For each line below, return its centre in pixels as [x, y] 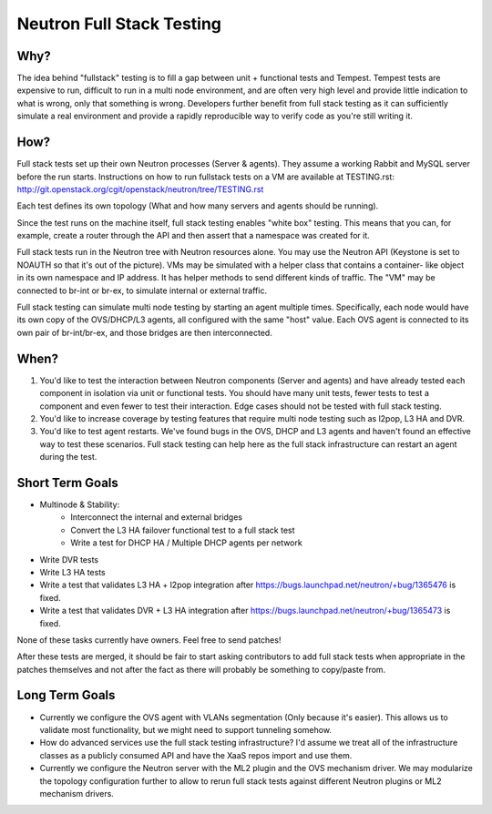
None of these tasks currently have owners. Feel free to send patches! [149, 640]
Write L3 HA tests [72, 572]
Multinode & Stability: [80, 504]
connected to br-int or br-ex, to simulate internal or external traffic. [142, 290]
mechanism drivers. [77, 793]
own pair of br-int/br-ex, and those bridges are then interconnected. [144, 332]
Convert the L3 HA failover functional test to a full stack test [183, 530]
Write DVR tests [69, 559]
